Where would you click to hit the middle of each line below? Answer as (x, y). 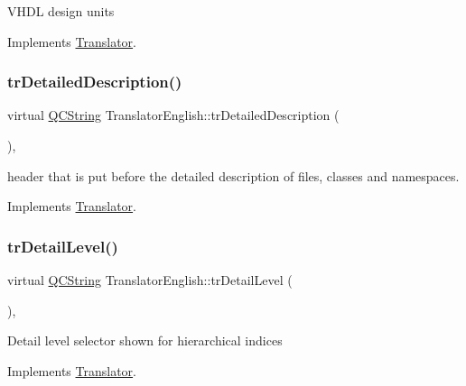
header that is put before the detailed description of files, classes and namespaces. (233, 175)
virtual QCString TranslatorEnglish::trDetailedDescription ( (173, 115)
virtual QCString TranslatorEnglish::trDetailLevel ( (150, 280)
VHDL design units (61, 11)
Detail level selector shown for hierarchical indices (145, 340)
